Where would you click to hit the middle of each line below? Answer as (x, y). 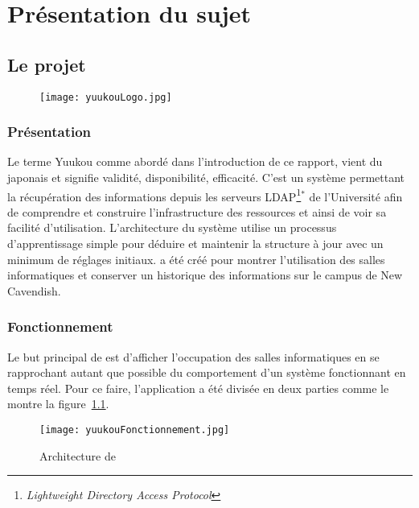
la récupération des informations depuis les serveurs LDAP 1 (154, 195)
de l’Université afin (356, 196)
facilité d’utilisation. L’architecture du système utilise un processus (172, 227)
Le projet (47, 64)
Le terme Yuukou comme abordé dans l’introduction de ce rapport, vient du (195, 161)
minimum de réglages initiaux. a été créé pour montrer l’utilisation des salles (196, 259)
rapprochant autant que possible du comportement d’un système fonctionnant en (207, 372)
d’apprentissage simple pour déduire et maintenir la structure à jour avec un (195, 244)
